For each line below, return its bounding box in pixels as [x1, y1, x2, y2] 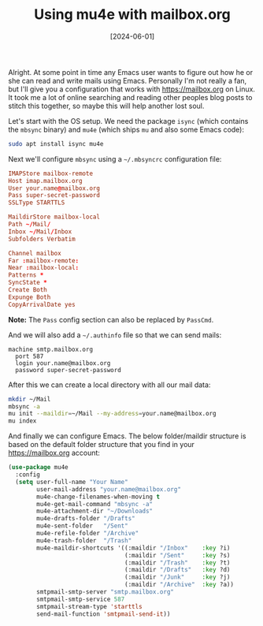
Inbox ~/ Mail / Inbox [8, 227, 72, 236]
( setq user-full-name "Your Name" [15, 478, 128, 486]
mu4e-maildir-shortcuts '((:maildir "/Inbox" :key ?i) [36, 544, 231, 552]
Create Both [8, 286, 47, 294]
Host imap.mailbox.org [8, 177, 83, 184]
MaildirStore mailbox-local [8, 213, 101, 222]
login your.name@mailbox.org [15, 359, 111, 367]
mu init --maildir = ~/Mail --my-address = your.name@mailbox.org [8, 410, 217, 418]
